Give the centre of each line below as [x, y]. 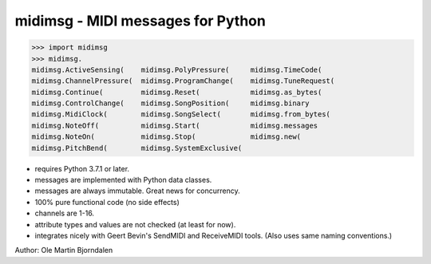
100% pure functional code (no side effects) [107, 202]
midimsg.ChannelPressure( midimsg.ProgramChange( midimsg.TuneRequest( [183, 81]
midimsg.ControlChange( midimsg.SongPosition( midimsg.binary [170, 103]
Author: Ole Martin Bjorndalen [64, 250]
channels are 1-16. [65, 213]
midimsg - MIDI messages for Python [140, 21]
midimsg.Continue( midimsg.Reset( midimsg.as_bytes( [177, 92]
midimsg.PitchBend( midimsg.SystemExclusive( [137, 148]
